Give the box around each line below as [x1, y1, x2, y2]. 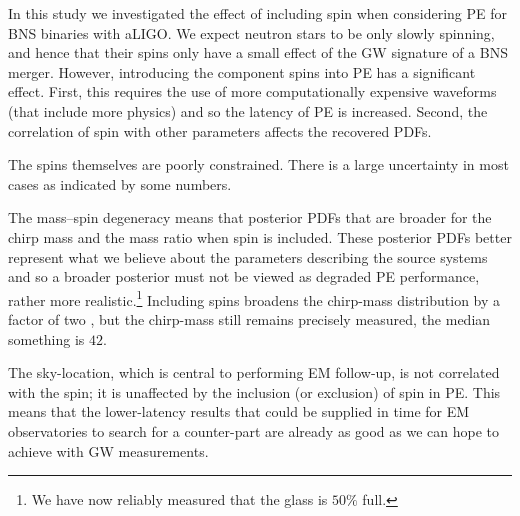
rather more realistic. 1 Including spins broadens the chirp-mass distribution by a [8, 286, 501, 310]
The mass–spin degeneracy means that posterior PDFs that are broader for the [8, 207, 492, 228]
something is [8, 328, 85, 349]
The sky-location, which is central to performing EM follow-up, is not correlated [8, 362, 500, 383]
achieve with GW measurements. [8, 440, 209, 461]
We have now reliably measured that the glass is [31, 489, 328, 510]
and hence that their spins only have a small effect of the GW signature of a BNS [8, 42, 508, 63]
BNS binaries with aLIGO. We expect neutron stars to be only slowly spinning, [8, 22, 495, 43]
